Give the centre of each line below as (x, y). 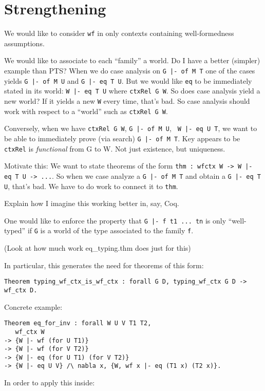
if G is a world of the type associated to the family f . (110, 230)
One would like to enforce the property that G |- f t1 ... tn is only (115, 220)
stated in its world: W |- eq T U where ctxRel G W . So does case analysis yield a (132, 91)
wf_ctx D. (21, 290)
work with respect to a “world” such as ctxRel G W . (86, 111)
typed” (15, 230)
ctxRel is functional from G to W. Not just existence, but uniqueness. (115, 148)
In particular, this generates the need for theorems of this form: (104, 265)
